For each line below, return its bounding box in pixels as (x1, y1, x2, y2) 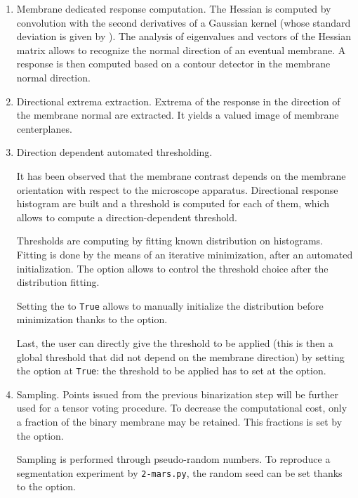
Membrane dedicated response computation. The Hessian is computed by (16, 1, 331, 15)
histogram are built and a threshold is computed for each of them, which (16, 196, 330, 211)
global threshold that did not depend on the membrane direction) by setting (16, 349, 345, 364)
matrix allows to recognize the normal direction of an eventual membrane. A (16, 42, 346, 57)
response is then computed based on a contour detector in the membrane (16, 56, 331, 71)
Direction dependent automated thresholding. (16, 145, 213, 159)
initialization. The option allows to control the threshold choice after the (16, 261, 329, 275)
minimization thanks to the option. (16, 312, 168, 327)
